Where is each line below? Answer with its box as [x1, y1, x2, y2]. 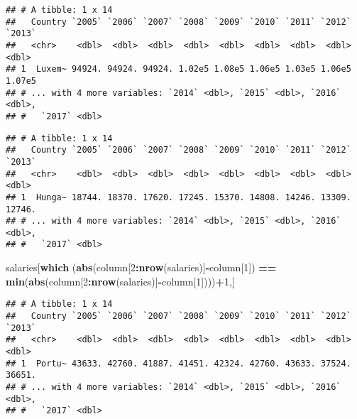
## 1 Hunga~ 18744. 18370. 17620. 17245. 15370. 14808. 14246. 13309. [6, 192, 351, 202]
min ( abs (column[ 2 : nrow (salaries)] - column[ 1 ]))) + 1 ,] [6, 273, 235, 288]
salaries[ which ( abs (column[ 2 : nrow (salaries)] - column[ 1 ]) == [6, 260, 277, 275]
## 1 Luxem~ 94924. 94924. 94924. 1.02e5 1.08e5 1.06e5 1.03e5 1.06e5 [6, 64, 351, 75]
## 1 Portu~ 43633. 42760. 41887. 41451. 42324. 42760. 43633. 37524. [6, 358, 351, 369]
